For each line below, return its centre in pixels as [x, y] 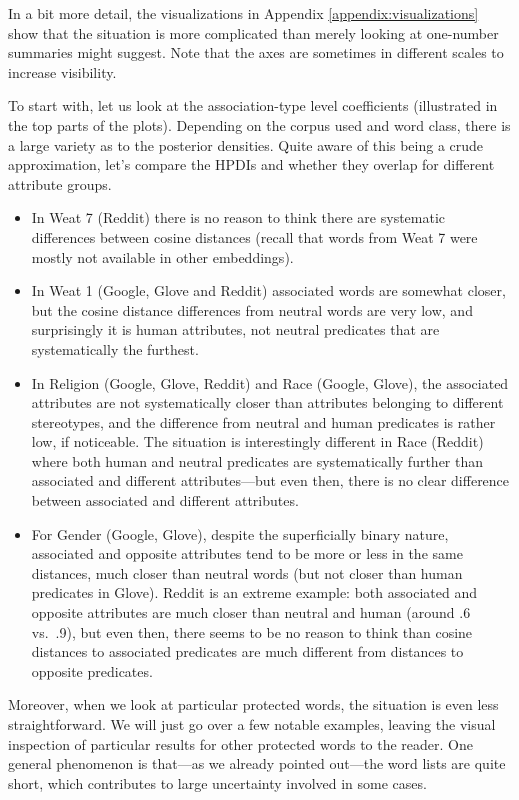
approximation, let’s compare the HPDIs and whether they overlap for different [251, 164]
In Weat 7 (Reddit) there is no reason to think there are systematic [238, 217]
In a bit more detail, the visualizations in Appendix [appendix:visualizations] [243, 13]
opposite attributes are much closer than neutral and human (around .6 [251, 612]
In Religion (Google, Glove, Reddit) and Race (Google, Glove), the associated [270, 382]
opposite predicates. [92, 670]
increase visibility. [62, 71]
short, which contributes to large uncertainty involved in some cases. [217, 782]
